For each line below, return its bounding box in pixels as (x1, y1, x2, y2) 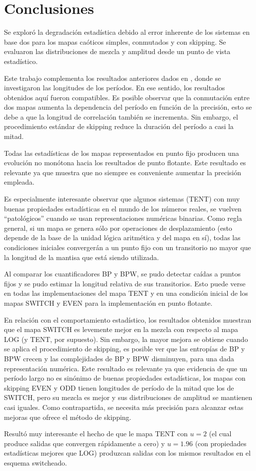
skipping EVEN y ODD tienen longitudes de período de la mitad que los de (4, 382, 234, 393)
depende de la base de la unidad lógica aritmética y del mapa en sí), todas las (4, 232, 241, 243)
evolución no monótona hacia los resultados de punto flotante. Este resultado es (4, 157, 246, 168)
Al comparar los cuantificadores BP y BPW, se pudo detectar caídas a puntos (4, 269, 241, 279)
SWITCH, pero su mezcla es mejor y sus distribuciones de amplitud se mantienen (4, 392, 253, 403)
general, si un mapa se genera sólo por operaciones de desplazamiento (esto (4, 222, 232, 233)
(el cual (209, 428, 232, 439)
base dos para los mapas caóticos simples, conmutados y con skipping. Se (4, 36, 226, 47)
